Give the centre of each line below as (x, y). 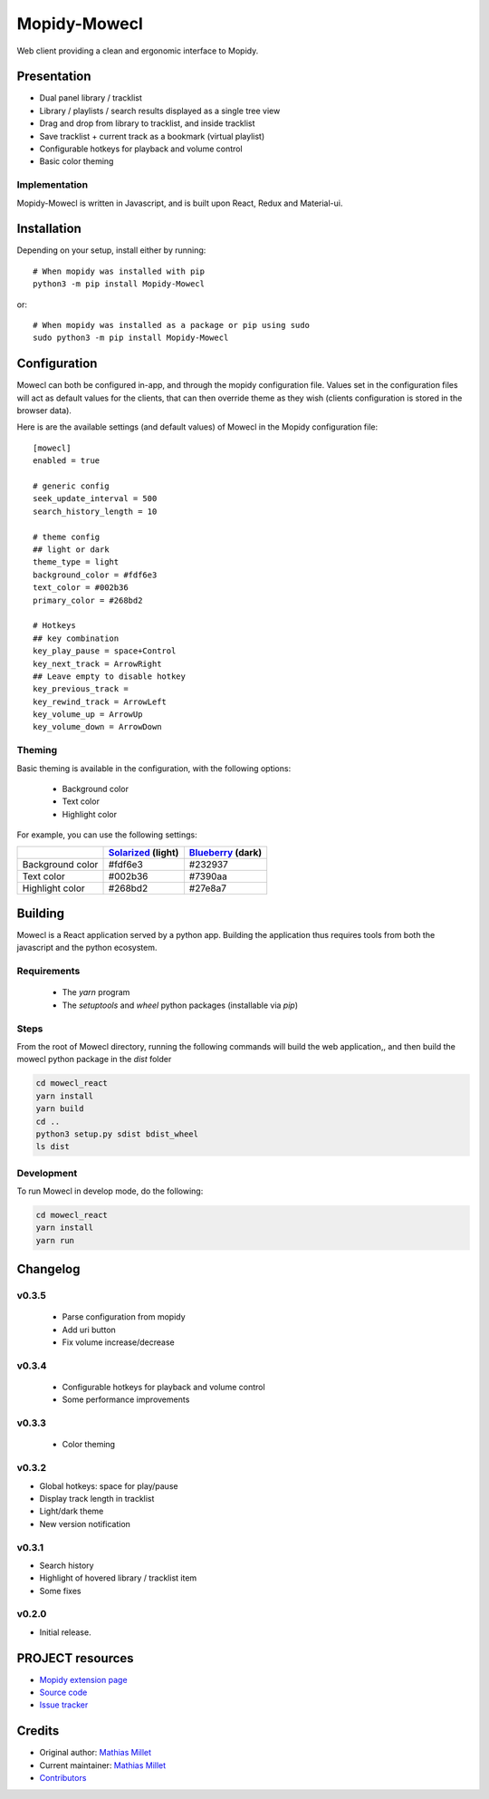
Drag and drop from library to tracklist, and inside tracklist (147, 123)
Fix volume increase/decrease (119, 1342)
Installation (49, 229)
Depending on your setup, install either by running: (111, 250)
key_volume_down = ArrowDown (97, 727)
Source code (63, 1693)
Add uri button (89, 1330)
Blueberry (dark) (225, 852)
